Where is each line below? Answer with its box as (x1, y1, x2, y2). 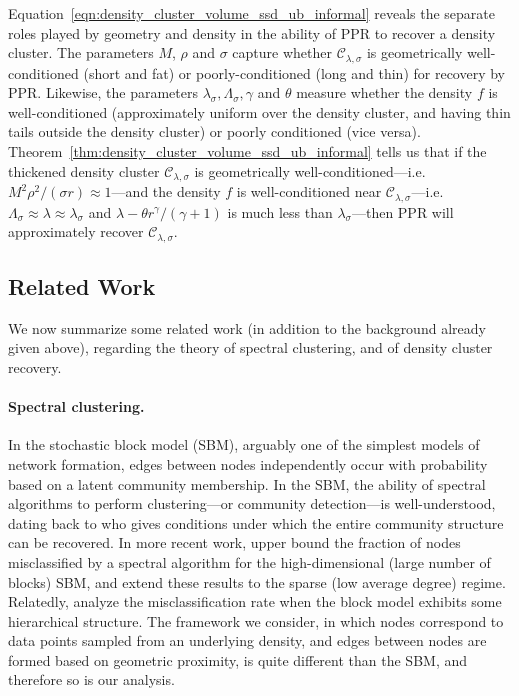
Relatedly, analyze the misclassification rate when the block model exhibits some (8, 591, 502, 612)
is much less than (227, 201, 333, 222)
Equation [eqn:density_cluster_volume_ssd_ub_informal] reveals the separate (8, 3, 495, 23)
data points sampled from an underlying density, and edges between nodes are (8, 630, 487, 651)
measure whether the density (296, 82, 473, 103)
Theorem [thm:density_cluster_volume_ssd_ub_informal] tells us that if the (8, 141, 487, 162)
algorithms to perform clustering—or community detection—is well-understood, (8, 493, 496, 514)
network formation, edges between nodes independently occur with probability (8, 453, 488, 474)
